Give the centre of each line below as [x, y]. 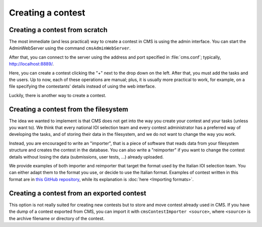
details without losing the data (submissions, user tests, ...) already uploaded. [86, 157]
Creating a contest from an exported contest [78, 193]
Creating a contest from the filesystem [69, 109]
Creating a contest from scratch [58, 30]
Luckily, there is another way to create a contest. [58, 95]
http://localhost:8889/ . [32, 64]
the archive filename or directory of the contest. [57, 218]
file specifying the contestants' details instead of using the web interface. [82, 86]
